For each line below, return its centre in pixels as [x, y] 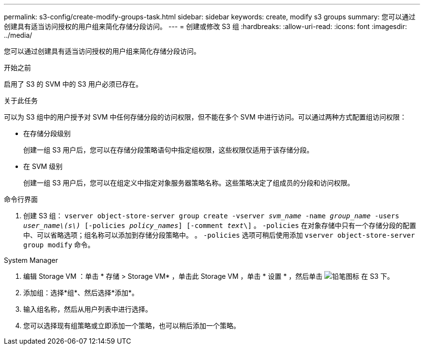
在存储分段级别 [47, 133]
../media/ [18, 35]
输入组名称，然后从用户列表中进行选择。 [88, 309]
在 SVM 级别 [43, 166]
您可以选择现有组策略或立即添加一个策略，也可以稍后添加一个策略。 [132, 326]
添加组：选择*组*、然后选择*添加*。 [81, 293]
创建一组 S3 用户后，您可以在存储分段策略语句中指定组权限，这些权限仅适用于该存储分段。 [168, 150]
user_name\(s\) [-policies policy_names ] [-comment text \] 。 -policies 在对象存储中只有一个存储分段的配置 [220, 225]
